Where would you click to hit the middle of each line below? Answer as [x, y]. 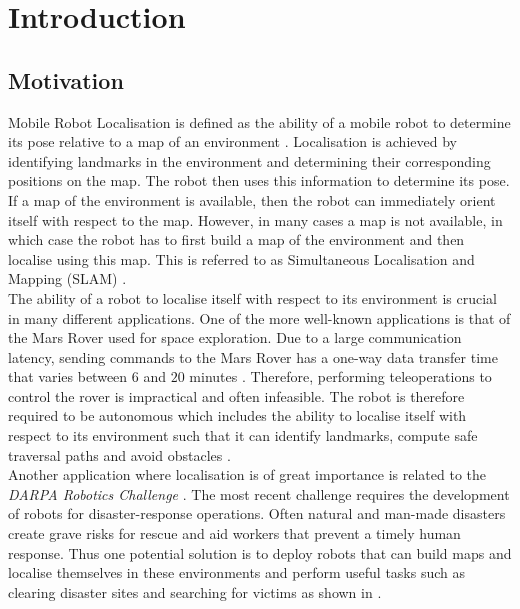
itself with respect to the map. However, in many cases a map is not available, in [255, 219]
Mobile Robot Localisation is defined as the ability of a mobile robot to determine [259, 121]
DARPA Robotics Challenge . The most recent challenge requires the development [259, 493]
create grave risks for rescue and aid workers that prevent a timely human [234, 533]
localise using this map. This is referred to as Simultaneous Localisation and [241, 258]
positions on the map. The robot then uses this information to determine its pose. [259, 180]
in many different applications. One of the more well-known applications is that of [259, 317]
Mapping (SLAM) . [67, 278]
